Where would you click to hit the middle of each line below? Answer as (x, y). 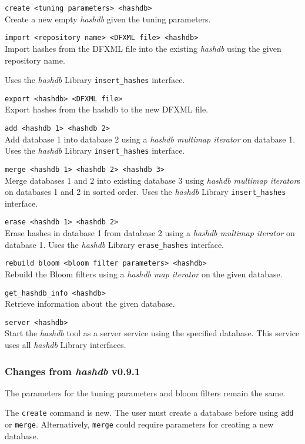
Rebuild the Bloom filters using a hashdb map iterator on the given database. (144, 274)
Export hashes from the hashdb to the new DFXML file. (107, 109)
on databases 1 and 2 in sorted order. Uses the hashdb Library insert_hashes (145, 192)
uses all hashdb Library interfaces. (66, 345)
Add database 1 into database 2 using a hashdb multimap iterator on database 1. (150, 139)
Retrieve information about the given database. (90, 304)
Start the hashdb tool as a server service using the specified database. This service (152, 333)
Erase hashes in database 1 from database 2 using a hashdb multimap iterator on (150, 233)
